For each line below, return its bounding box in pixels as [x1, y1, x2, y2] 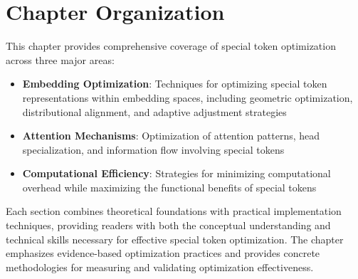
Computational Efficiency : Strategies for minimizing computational [22, 166, 331, 181]
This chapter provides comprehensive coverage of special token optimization [6, 38, 336, 53]
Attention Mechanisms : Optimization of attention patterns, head [22, 128, 320, 143]
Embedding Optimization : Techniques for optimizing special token [22, 76, 327, 91]
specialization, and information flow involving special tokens [22, 142, 285, 157]
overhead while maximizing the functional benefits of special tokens [22, 179, 317, 194]
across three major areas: [6, 52, 115, 67]
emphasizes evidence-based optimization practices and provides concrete [6, 246, 320, 260]
